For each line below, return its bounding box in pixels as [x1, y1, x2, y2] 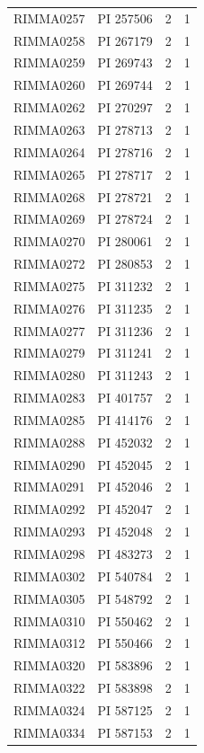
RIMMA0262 [13, 98, 85, 117]
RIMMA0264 [13, 142, 85, 161]
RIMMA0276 [13, 298, 85, 317]
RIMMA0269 [13, 209, 85, 228]
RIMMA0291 [13, 477, 85, 496]
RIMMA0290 [13, 455, 85, 474]
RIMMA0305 [13, 589, 85, 607]
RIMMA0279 [13, 343, 85, 362]
